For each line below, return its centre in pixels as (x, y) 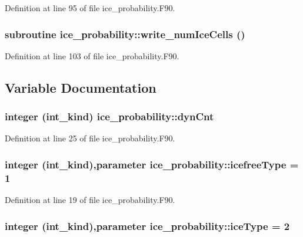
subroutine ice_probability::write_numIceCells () (125, 34)
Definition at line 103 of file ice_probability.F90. (92, 55)
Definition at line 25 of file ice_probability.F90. (90, 138)
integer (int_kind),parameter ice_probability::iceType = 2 (147, 226)
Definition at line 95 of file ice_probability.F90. (90, 8)
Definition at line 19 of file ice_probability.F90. (90, 200)
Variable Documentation (81, 87)
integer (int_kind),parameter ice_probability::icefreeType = (152, 164)
